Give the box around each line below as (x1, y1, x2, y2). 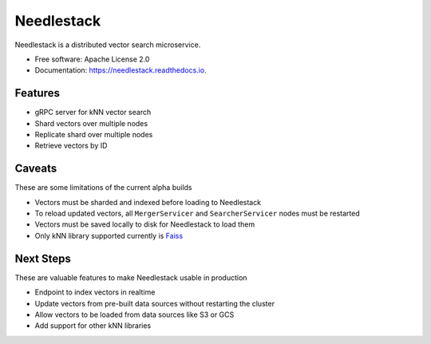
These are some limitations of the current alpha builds (14, 183, 192, 192)
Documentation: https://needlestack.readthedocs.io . (34, 65, 207, 75)
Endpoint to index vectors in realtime (34, 287, 156, 297)
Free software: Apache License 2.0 (34, 54, 150, 64)
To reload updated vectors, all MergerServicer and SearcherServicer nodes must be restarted (34, 208, 361, 219)
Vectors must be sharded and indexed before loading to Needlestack (34, 197, 262, 207)
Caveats (14, 162, 57, 176)
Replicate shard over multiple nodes (34, 130, 153, 140)
